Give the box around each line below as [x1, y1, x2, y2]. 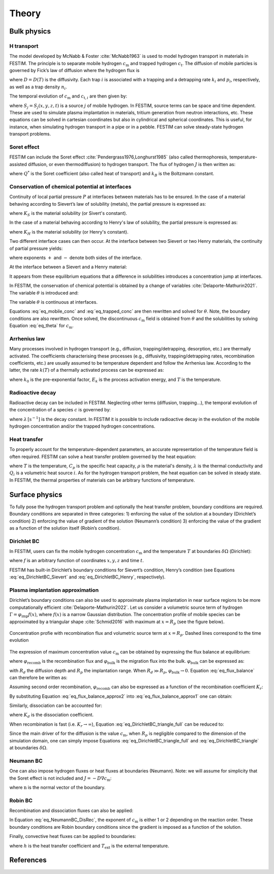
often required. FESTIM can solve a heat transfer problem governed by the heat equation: [9, 454, 196, 460]
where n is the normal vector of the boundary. [9, 784, 106, 790]
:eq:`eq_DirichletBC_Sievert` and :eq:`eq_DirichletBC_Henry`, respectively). [9, 574, 166, 580]
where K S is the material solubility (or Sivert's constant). [9, 210, 127, 217]
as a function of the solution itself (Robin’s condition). [9, 525, 121, 531]
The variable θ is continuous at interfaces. [9, 299, 98, 305]
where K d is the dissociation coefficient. [9, 711, 94, 719]
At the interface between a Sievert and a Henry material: [9, 264, 127, 270]
